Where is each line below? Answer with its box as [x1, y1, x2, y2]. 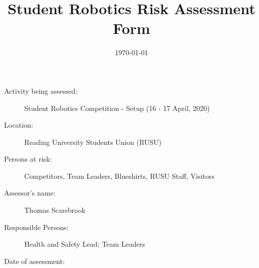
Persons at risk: [4, 154, 52, 164]
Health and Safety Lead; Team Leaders [24, 239, 145, 249]
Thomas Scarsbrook [24, 205, 85, 215]
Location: [4, 120, 33, 130]
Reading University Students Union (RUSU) [24, 136, 162, 147]
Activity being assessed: [4, 85, 77, 96]
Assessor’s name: [4, 187, 56, 198]
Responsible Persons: [4, 221, 69, 232]
